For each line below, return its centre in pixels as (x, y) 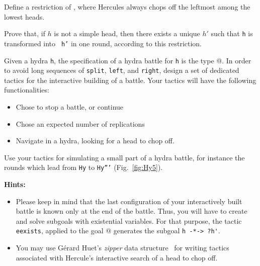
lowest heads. (24, 16)
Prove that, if (25, 33)
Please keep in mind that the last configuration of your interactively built (129, 201)
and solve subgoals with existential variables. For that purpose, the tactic (129, 220)
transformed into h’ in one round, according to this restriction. (103, 43)
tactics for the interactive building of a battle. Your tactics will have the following (130, 80)
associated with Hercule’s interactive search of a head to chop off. (117, 257)
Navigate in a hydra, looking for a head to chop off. (95, 141)
